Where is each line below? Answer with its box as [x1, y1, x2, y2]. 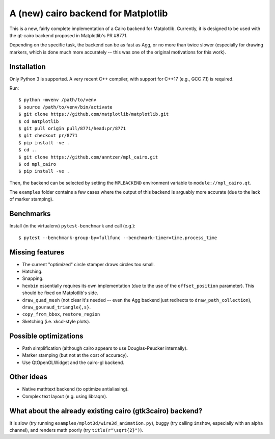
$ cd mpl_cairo [18, 161, 57, 167]
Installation [9, 62, 46, 71]
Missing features [9, 248, 65, 256]
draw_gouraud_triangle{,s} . [22, 304, 91, 311]
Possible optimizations [9, 331, 84, 340]
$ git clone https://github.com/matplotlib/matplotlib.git [18, 111, 169, 117]
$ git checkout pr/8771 [18, 133, 78, 139]
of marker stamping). [9, 196, 53, 202]
